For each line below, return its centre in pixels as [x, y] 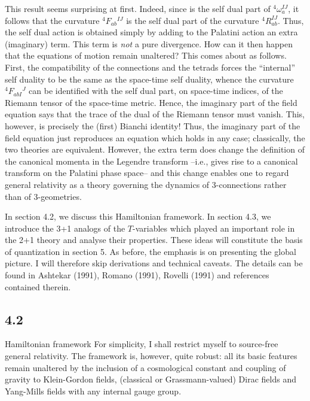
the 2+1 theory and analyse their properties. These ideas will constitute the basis [154, 240]
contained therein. [38, 286]
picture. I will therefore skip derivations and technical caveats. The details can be [154, 263]
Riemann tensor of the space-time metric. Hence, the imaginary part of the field [151, 102]
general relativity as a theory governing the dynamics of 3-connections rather [146, 184]
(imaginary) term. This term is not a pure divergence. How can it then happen [149, 43]
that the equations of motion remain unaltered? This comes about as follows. [146, 55]
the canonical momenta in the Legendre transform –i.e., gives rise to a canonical [151, 161]
